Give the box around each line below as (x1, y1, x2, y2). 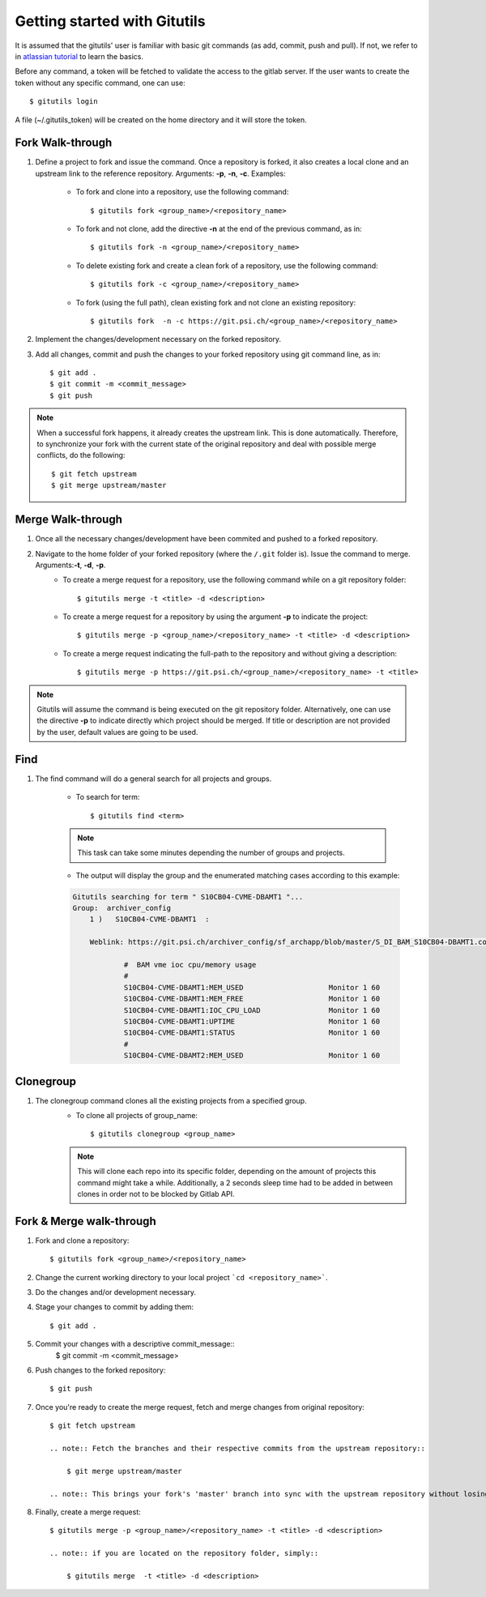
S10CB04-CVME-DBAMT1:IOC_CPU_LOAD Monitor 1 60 (123, 1006, 381, 1014)
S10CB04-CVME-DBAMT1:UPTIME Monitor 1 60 (123, 1017, 381, 1026)
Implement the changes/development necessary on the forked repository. (35, 335, 282, 344)
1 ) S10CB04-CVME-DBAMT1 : (89, 915, 210, 924)
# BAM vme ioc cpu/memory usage (123, 960, 257, 969)
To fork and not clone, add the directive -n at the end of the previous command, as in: (75, 224, 362, 233)
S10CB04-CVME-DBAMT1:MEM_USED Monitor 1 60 (123, 983, 381, 992)
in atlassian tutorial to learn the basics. (15, 51, 143, 61)
